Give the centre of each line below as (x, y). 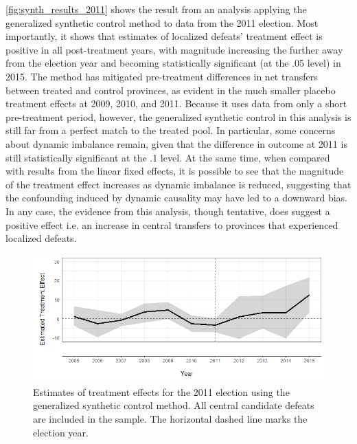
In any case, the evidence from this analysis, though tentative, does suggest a (168, 211)
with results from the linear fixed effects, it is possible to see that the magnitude (175, 171)
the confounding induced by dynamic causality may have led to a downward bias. (176, 198)
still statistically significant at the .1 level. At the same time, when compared (168, 157)
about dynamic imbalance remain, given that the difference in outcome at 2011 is (176, 143)
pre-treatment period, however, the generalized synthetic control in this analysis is (178, 116)
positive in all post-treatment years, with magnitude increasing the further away (174, 49)
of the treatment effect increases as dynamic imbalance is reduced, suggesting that (178, 184)
